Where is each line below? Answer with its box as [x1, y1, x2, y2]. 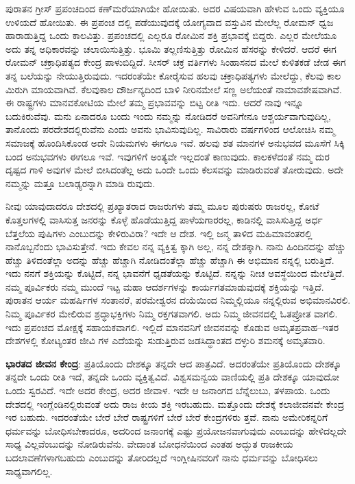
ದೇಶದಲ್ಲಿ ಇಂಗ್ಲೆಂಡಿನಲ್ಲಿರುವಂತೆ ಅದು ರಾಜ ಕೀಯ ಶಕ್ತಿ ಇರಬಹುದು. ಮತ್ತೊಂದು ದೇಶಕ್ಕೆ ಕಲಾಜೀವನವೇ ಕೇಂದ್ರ [5, 396, 345, 411]
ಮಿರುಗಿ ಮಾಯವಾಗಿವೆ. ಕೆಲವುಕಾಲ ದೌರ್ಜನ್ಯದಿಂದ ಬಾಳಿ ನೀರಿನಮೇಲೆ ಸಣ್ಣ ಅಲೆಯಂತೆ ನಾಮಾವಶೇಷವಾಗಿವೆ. [5, 82, 342, 96]
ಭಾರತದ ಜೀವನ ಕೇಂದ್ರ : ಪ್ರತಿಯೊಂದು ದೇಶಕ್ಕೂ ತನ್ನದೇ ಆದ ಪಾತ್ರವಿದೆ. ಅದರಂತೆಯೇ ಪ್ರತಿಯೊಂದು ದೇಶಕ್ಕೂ [5, 356, 341, 370]
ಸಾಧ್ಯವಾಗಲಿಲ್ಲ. [5, 463, 53, 478]
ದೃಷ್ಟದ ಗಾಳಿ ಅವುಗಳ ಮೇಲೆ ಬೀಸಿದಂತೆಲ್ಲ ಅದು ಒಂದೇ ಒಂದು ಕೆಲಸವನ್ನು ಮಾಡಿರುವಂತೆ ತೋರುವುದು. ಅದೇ [5, 162, 344, 177]
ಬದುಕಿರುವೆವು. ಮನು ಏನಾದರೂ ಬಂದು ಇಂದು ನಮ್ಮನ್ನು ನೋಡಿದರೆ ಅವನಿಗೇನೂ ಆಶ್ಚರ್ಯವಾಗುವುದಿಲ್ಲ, [5, 108, 331, 123]
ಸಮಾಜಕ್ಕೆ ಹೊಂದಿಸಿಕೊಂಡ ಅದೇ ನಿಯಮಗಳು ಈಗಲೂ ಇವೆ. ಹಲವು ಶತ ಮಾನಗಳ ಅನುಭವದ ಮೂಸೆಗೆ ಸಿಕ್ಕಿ [5, 135, 345, 149]
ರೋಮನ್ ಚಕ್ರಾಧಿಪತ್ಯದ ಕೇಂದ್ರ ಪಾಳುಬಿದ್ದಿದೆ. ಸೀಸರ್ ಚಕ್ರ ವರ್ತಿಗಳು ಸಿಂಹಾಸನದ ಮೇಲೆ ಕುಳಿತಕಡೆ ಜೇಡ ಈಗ [5, 55, 346, 69]
